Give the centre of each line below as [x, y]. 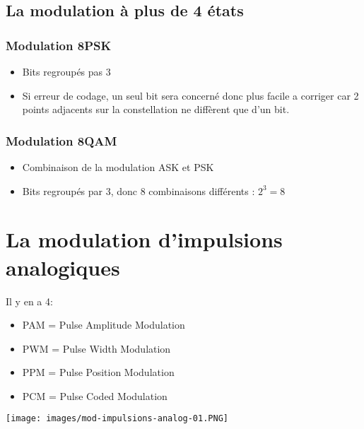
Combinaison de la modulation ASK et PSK [118, 167]
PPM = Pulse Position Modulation [98, 372]
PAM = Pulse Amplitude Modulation [104, 325]
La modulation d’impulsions [144, 239]
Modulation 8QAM [61, 140]
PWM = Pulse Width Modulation [96, 348]
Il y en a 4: [29, 301]
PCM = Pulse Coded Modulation [95, 395]
